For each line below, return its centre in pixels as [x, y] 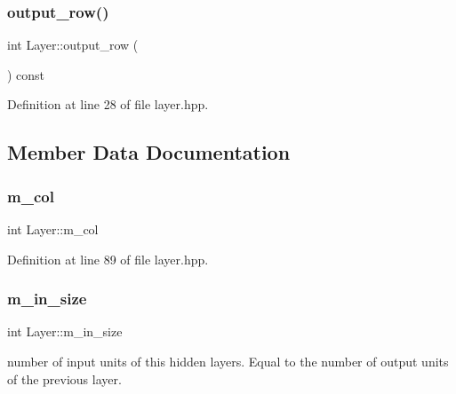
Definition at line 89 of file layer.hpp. [108, 259]
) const [26, 74]
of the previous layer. [64, 378]
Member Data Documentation [149, 152]
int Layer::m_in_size [65, 331]
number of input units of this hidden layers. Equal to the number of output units [228, 361]
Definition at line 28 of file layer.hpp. [108, 104]
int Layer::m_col [53, 229]
